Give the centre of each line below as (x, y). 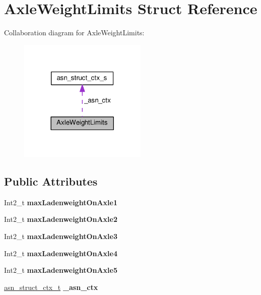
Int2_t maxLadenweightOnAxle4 (61, 253)
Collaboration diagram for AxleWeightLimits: (74, 33)
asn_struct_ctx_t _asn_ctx (51, 287)
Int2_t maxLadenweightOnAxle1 (61, 202)
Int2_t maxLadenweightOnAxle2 (61, 219)
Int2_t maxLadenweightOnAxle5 (61, 270)
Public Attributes (51, 181)
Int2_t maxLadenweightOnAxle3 (61, 236)
